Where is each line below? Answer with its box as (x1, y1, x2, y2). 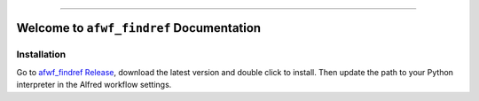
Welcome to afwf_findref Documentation (16, 20, 262, 35)
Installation (16, 49, 67, 61)
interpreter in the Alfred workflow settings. (16, 80, 172, 90)
